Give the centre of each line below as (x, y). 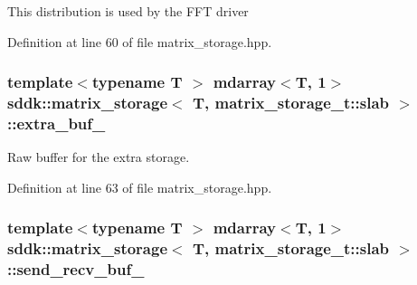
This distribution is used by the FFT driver (128, 11)
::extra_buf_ (57, 123)
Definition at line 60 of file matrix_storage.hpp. (140, 41)
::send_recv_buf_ (76, 269)
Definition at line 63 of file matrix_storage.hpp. (140, 187)
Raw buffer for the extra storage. (99, 157)
